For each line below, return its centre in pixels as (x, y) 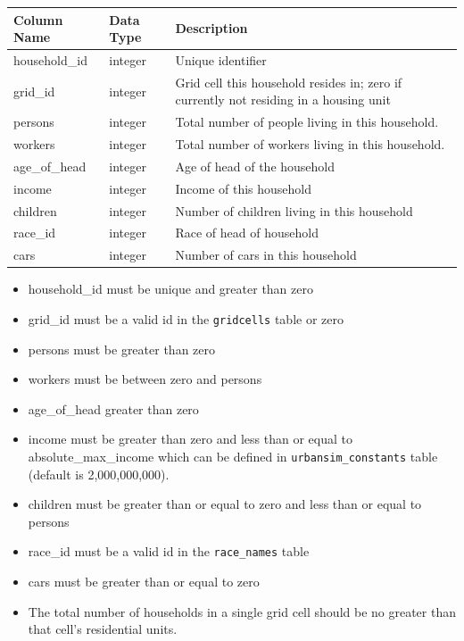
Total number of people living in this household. (307, 122)
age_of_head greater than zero (113, 408)
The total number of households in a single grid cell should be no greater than (242, 611)
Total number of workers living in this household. (310, 144)
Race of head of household (247, 233)
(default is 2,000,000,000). (99, 474)
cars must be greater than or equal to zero (144, 582)
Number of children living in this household (294, 210)
